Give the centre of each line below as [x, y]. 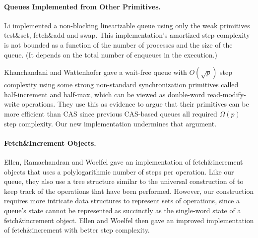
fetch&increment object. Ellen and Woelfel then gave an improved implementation [129, 220]
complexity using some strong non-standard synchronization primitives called [121, 85]
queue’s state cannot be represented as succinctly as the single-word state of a [123, 210]
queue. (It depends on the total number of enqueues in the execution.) [111, 54]
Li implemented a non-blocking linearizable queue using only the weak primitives [127, 25]
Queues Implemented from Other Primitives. [83, 6]
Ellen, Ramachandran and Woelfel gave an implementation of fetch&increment [124, 161]
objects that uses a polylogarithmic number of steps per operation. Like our [119, 171]
